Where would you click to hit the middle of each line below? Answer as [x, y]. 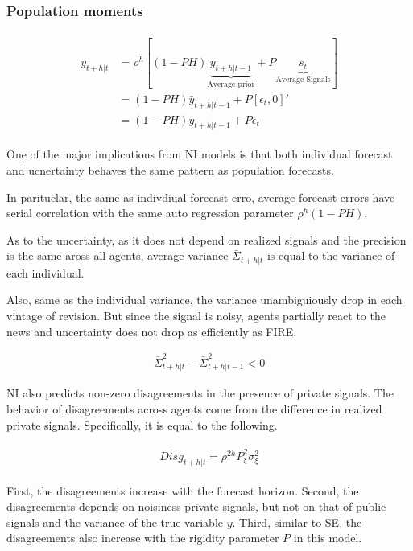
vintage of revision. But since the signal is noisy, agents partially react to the [196, 316]
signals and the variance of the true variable [115, 522]
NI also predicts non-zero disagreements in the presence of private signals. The [200, 393]
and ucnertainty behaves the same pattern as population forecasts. [170, 170]
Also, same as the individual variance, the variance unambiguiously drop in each [204, 300]
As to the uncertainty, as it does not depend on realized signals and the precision [206, 239]
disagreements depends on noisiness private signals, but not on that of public [196, 506]
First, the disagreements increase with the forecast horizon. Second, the [183, 490]
